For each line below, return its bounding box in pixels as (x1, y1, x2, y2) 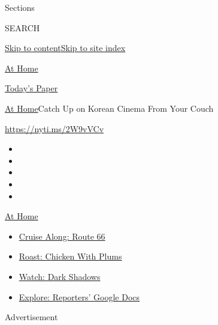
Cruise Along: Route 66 (19, 229, 105, 242)
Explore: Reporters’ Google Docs (19, 290, 140, 303)
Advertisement (5, 311, 58, 323)
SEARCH (5, 21, 40, 34)
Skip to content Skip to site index (5, 41, 126, 54)
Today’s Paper (5, 82, 58, 94)
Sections (5, 1, 35, 13)
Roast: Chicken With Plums (19, 250, 122, 263)
